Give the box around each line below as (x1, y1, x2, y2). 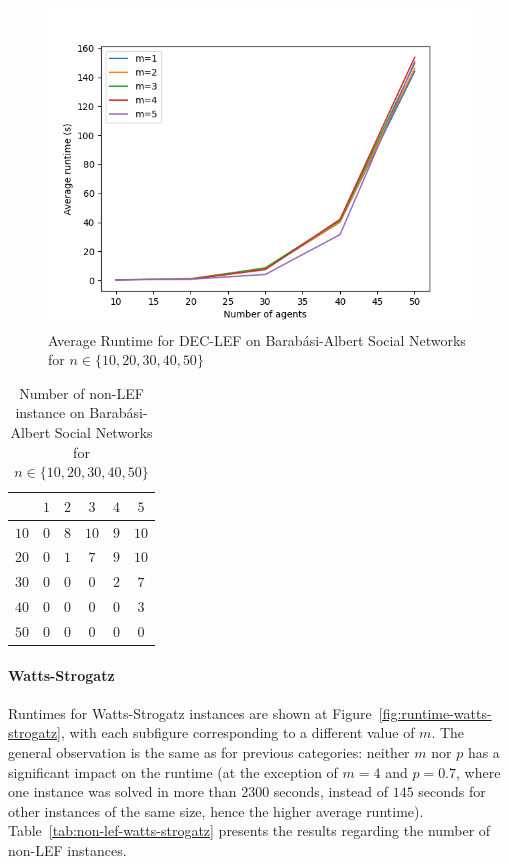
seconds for (418, 781, 486, 802)
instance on (15, 402, 85, 423)
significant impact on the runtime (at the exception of (8, 761, 338, 782)
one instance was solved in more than (8, 781, 237, 802)
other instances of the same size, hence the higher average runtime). (8, 800, 424, 821)
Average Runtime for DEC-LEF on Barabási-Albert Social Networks (48, 329, 466, 350)
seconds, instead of (273, 781, 389, 802)
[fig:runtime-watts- (378, 702, 492, 723)
